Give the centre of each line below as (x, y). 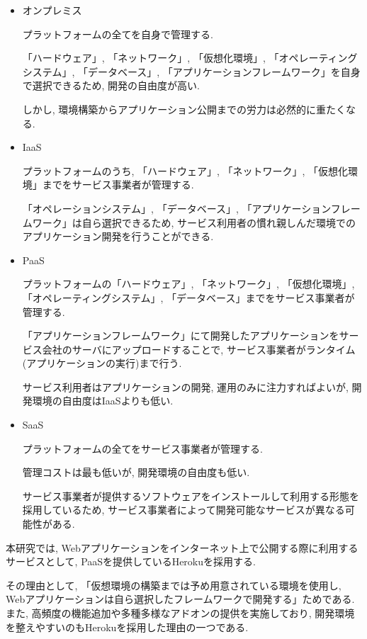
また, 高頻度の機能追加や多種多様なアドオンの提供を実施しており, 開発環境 (180, 613)
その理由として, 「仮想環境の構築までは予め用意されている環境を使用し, (174, 585)
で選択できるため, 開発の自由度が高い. (111, 85)
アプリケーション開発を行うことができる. (118, 236)
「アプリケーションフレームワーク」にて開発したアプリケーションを (181, 335)
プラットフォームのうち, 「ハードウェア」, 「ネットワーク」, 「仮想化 (185, 170)
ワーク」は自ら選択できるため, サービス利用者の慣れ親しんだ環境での (194, 222)
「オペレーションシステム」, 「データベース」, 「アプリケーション (176, 208)
